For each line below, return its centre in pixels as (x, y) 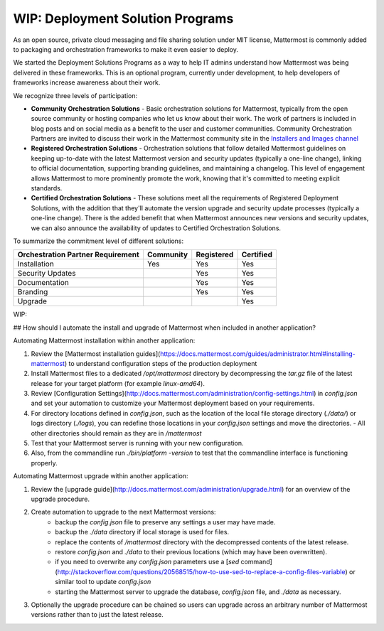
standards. (47, 188)
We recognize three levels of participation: (75, 95)
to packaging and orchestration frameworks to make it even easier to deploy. (126, 49)
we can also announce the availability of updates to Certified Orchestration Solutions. (156, 228)
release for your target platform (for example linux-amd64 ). (118, 383)
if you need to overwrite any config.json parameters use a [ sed (147, 562)
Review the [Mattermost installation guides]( (96, 354)
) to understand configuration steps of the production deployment (161, 363)
